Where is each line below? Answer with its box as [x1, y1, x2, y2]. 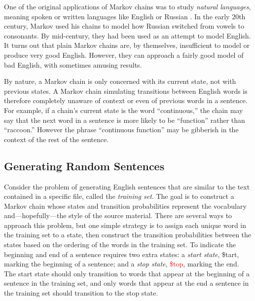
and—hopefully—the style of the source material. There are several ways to [4, 210, 232, 221]
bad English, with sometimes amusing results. [4, 59, 142, 70]
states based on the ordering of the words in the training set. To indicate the [4, 239, 236, 250]
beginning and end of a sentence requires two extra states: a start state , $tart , [4, 249, 239, 259]
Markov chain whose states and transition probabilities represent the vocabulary [4, 200, 247, 211]
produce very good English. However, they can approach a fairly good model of [4, 49, 244, 60]
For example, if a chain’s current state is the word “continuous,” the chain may [4, 105, 243, 115]
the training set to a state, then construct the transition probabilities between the [4, 229, 252, 240]
